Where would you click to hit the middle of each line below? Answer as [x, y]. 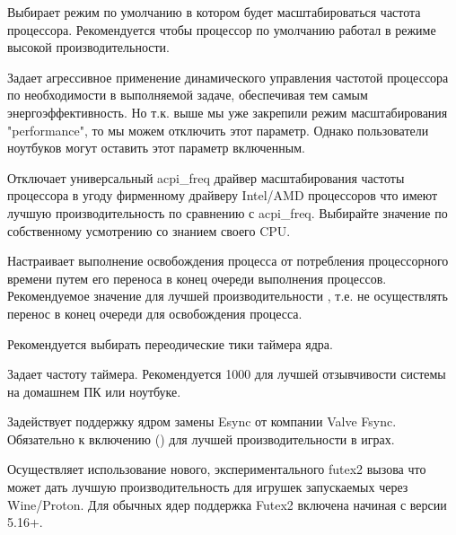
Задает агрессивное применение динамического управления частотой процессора [228, 77]
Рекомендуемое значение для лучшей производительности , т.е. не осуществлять [228, 296]
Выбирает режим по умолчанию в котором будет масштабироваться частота [214, 12]
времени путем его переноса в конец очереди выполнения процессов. [197, 278]
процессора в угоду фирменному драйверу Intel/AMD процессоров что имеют [223, 195]
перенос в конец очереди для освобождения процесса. [155, 313]
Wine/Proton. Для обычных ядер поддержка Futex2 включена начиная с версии [227, 504]
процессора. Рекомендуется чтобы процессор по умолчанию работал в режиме [222, 29]
